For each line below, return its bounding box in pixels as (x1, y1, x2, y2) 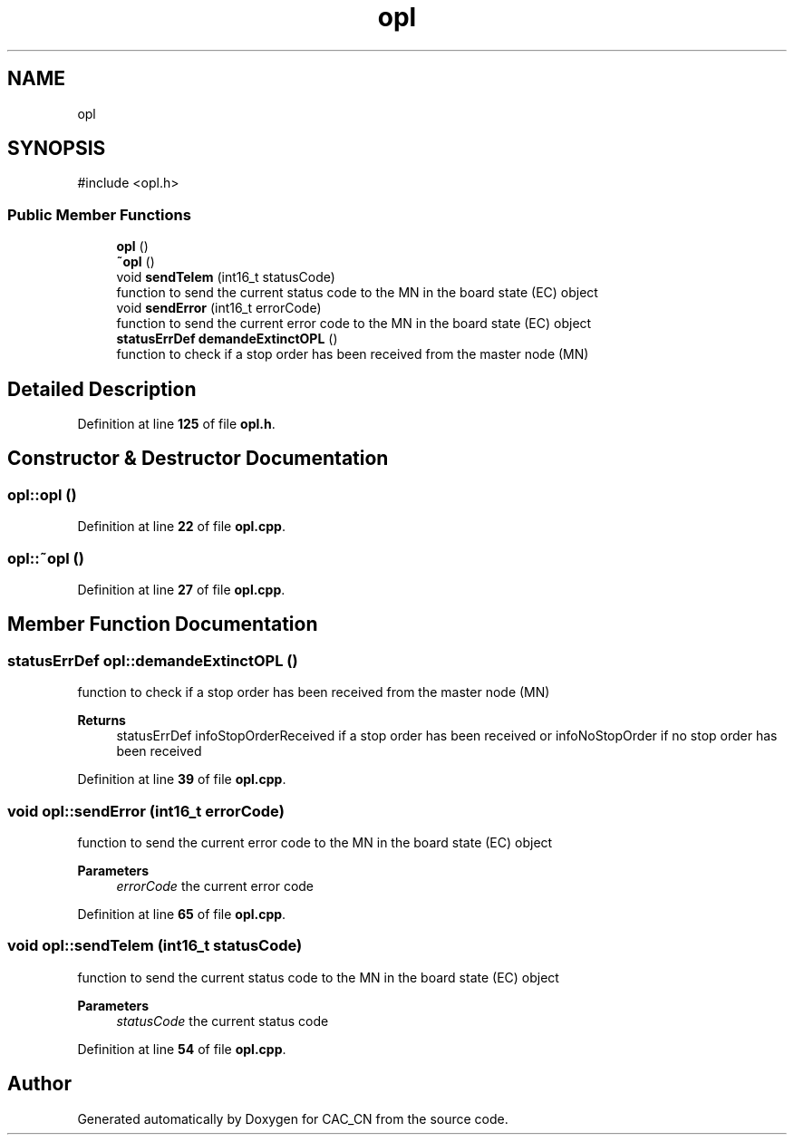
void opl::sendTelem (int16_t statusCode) (7, 936, 303, 955)
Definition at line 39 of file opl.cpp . (77, 771, 286, 788)
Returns (77, 712, 126, 729)
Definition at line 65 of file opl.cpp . (77, 905, 286, 922)
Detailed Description (7, 377, 197, 401)
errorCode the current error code (116, 877, 315, 894)
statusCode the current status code (116, 1012, 329, 1029)
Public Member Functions (7, 205, 191, 224)
